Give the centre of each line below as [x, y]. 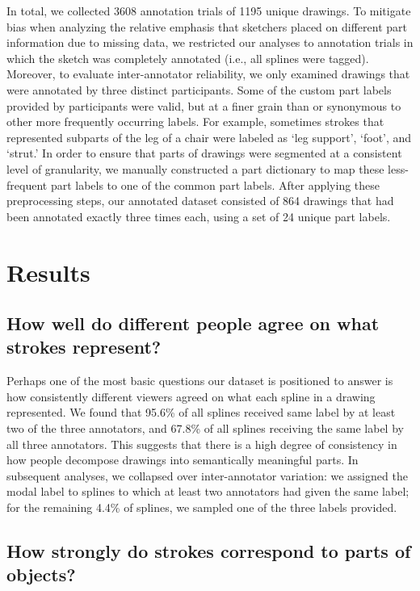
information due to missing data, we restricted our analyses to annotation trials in [210, 42]
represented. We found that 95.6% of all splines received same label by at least [201, 412]
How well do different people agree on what [193, 323]
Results [48, 272]
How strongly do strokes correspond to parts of [209, 551]
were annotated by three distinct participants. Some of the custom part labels [199, 89]
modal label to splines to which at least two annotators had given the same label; [208, 491]
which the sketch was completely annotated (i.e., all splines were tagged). [188, 58]
